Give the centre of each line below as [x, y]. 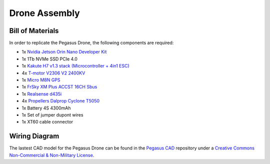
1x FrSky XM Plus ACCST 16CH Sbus [59, 87]
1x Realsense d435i [42, 94]
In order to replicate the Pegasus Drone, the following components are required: [91, 43]
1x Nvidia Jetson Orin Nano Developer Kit [64, 52]
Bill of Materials [34, 31]
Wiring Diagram [34, 136]
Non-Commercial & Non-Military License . [52, 155]
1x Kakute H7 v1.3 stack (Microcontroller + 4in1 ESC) [75, 66]
